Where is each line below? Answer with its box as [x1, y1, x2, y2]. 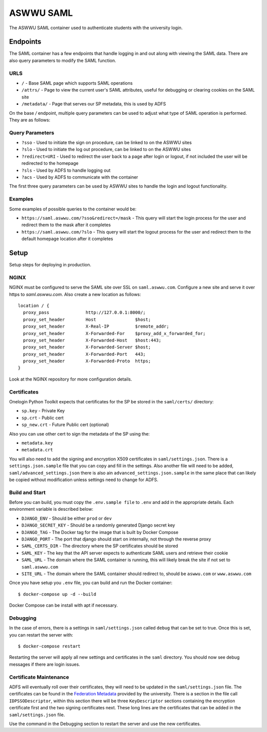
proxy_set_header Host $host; [23, 317, 151, 322]
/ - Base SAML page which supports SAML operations [21, 80, 133, 86]
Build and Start [9, 489, 46, 496]
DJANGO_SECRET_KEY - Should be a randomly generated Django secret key [21, 522, 176, 528]
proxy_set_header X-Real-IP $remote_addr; [23, 324, 169, 329]
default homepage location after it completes [21, 236, 113, 242]
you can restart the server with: [9, 632, 74, 638]
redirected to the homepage [21, 160, 79, 166]
